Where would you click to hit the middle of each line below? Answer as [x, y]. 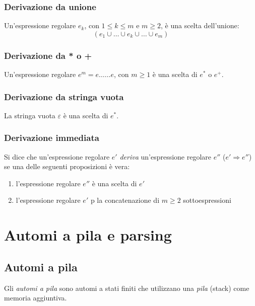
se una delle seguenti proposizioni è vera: [67, 166]
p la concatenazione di [125, 200]
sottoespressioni [207, 200]
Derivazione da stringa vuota [64, 96]
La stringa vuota [30, 115]
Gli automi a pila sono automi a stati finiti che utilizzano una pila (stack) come [127, 288]
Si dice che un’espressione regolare [57, 156]
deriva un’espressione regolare [166, 156]
